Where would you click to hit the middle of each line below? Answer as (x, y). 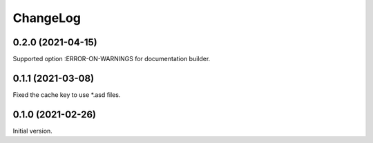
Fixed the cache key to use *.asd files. (67, 95)
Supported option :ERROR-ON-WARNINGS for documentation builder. (112, 59)
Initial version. (33, 131)
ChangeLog (47, 18)
